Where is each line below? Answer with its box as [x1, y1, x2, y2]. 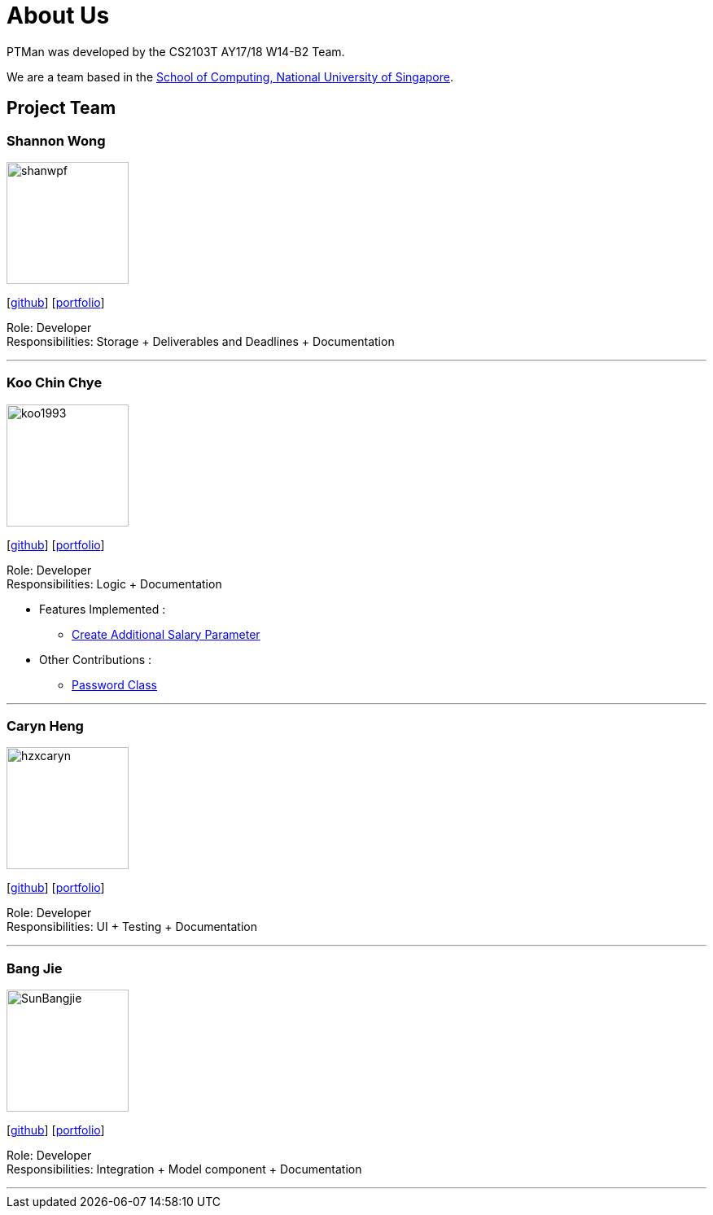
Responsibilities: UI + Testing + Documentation [7, 920, 258, 934]
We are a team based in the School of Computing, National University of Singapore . [7, 69, 454, 84]
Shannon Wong [7, 132, 106, 149]
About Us [7, 2, 110, 29]
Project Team [7, 98, 116, 119]
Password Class [72, 677, 157, 692]
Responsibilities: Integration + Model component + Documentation [7, 1162, 362, 1177]
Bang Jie [7, 959, 63, 977]
